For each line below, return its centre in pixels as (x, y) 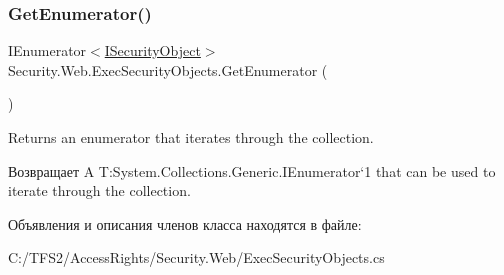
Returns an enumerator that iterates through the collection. (191, 137)
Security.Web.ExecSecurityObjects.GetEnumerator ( (168, 69)
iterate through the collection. (99, 190)
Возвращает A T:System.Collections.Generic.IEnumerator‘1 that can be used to (252, 170)
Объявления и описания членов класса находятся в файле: (185, 223)
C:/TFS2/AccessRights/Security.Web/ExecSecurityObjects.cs (196, 257)
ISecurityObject (152, 50)
